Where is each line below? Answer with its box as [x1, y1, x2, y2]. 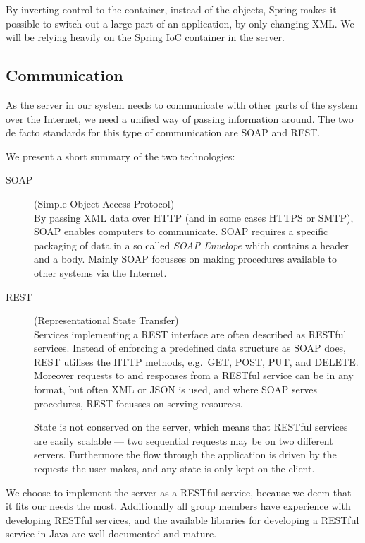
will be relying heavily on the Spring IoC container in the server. [6, 30, 285, 44]
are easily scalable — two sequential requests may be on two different [34, 433, 333, 448]
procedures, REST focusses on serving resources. [34, 395, 243, 410]
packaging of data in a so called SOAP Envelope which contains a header [34, 237, 349, 252]
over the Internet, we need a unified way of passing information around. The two [6, 111, 354, 126]
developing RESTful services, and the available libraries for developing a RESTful [6, 512, 359, 527]
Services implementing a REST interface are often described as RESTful [34, 326, 347, 341]
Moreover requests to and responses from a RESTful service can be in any [34, 368, 354, 383]
